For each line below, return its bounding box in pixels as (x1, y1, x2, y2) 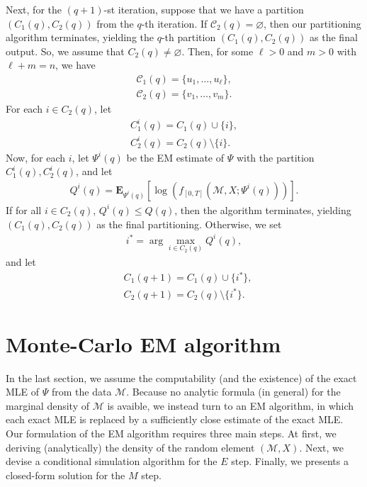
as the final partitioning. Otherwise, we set (96, 216, 282, 231)
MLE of (6, 384, 40, 399)
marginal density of (6, 398, 89, 413)
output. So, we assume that (6, 43, 125, 58)
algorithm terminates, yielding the (6, 30, 154, 45)
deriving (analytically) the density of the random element (6, 440, 255, 454)
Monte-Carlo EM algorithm (6, 329, 281, 358)
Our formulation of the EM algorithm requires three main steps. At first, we (6, 426, 337, 441)
